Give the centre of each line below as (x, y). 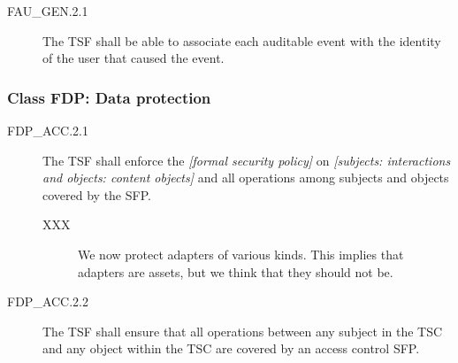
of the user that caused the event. (134, 58)
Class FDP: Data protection (109, 97)
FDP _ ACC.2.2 (48, 301)
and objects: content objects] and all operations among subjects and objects (246, 178)
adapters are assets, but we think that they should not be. (236, 271)
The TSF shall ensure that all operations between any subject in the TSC (243, 331)
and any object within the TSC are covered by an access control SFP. (231, 348)
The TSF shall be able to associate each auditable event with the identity (242, 40)
